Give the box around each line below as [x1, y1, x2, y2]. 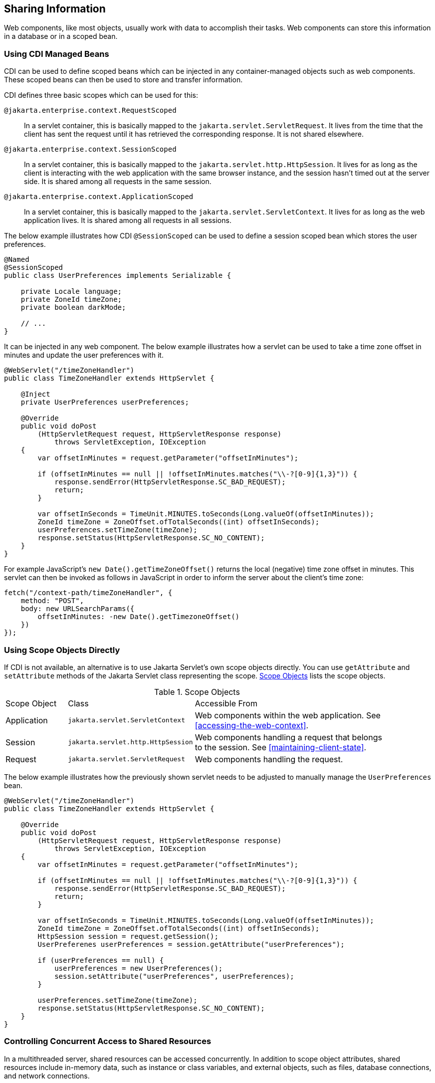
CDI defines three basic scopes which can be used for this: [4, 91, 198, 100]
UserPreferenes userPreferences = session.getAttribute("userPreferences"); [37, 940, 345, 948]
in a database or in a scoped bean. [4, 32, 118, 41]
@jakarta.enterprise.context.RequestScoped [4, 106, 177, 115]
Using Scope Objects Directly [4, 645, 120, 655]
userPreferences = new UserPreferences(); [54, 964, 223, 972]
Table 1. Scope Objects [154, 686, 240, 697]
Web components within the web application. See [195, 710, 381, 720]
